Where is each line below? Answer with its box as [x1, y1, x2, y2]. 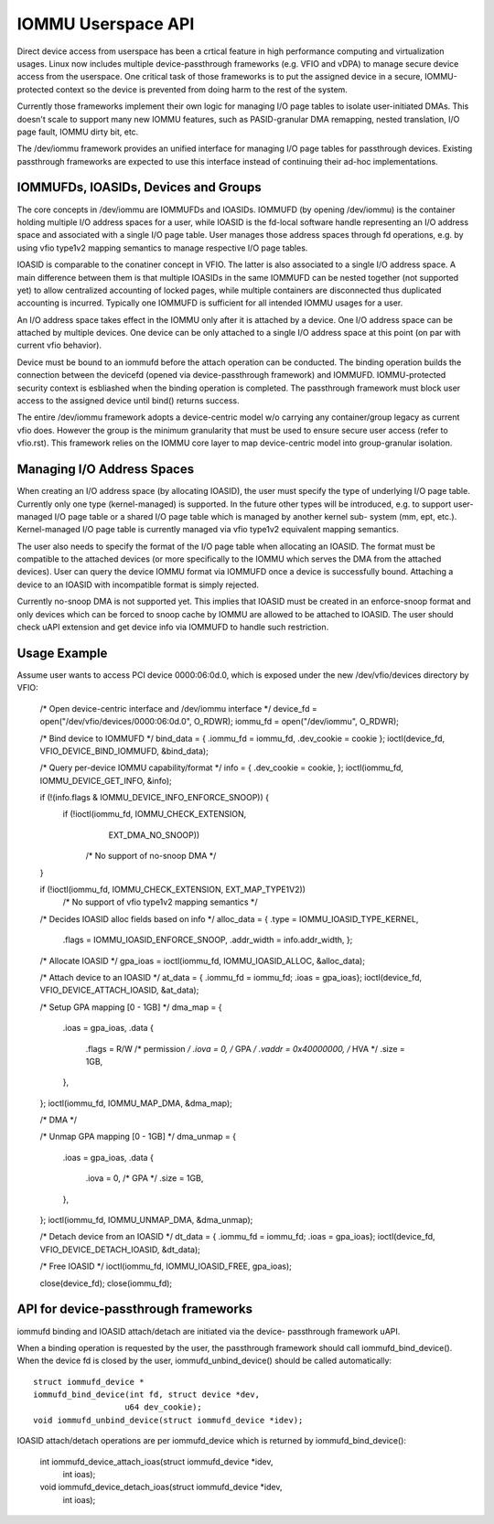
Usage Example [16, 645, 108, 660]
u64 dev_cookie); [124, 1402, 203, 1412]
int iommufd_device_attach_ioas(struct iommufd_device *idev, [39, 1455, 274, 1467]
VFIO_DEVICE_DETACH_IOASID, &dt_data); [39, 1244, 201, 1255]
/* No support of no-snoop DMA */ [85, 851, 217, 862]
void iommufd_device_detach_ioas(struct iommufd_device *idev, [39, 1482, 283, 1493]
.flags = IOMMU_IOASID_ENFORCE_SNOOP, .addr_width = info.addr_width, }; [62, 934, 353, 946]
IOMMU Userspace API [16, 14, 195, 34]
